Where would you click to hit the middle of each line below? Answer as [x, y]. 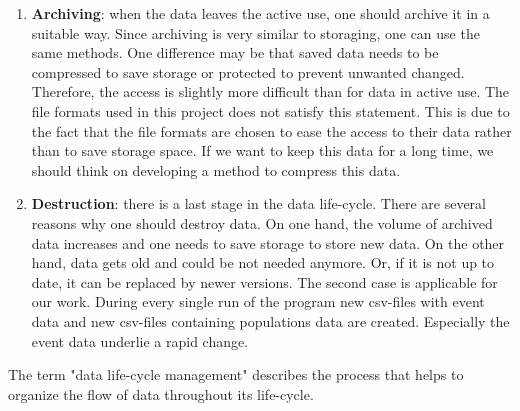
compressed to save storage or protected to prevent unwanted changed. [248, 71]
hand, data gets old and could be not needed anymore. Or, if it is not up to [263, 262]
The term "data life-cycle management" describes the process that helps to [236, 374]
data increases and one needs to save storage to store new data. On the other [268, 242]
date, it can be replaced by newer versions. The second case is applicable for [264, 281]
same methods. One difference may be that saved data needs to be [235, 52]
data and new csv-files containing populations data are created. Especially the [270, 320]
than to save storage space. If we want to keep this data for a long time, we [262, 150]
